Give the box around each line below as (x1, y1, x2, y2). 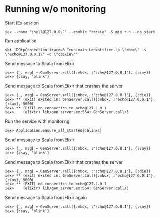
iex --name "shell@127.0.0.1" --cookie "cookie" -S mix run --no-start (5, 29, 155, 34)
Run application (5, 38, 37, 44)
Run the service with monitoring (5, 118, 70, 124)
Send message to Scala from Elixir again (5, 194, 87, 200)
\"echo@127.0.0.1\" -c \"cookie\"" (5, 52, 78, 57)
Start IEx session (5, 20, 39, 26)
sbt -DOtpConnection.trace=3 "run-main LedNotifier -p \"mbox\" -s (5, 47, 147, 52)
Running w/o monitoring (5, 3, 106, 15)
